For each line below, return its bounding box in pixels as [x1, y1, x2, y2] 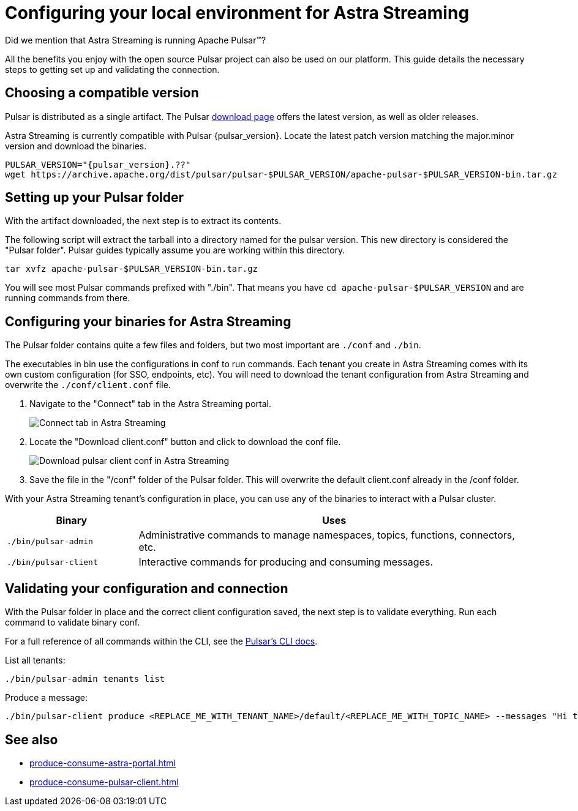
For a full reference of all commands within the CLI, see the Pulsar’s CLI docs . [5, 636, 318, 647]
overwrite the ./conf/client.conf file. [5, 379, 171, 391]
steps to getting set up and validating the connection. [5, 64, 220, 75]
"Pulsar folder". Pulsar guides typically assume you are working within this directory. [5, 245, 345, 256]
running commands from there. [5, 293, 130, 304]
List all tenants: [5, 655, 66, 666]
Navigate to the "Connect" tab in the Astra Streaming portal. [29, 398, 271, 409]
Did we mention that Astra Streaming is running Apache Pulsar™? [5, 34, 266, 45]
